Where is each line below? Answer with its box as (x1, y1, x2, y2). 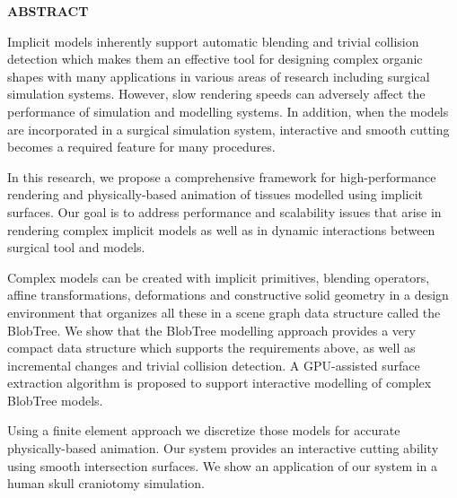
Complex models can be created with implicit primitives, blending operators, (7, 267, 430, 286)
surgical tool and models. (7, 238, 145, 257)
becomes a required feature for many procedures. (7, 137, 276, 156)
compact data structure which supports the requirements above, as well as (7, 338, 416, 357)
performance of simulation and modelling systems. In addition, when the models (7, 101, 449, 120)
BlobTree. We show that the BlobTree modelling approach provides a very (7, 320, 416, 339)
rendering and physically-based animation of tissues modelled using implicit (7, 185, 423, 204)
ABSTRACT (7, 2, 89, 20)
